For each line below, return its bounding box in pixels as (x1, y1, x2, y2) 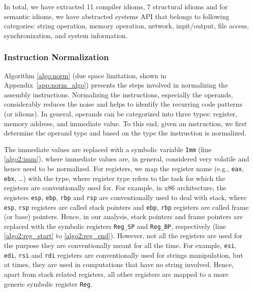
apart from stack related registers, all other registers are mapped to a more (4, 269, 229, 279)
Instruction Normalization (4, 51, 109, 63)
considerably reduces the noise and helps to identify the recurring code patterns (4, 99, 242, 109)
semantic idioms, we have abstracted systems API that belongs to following (4, 11, 230, 21)
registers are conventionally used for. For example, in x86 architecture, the (4, 182, 227, 193)
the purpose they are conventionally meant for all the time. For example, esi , (4, 240, 237, 250)
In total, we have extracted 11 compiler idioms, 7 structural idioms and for (4, 1, 228, 11)
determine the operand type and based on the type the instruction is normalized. (4, 128, 247, 138)
